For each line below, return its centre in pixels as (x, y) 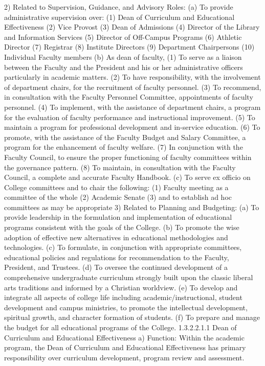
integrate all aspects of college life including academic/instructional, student (123, 297)
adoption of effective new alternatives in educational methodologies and (116, 237)
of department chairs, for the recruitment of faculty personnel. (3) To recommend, (133, 87)
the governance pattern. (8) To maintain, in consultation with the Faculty (120, 167)
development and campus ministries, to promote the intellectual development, (126, 307)
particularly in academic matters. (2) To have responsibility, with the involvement (132, 77)
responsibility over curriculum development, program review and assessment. (124, 357)
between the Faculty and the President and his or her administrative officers (124, 67)
